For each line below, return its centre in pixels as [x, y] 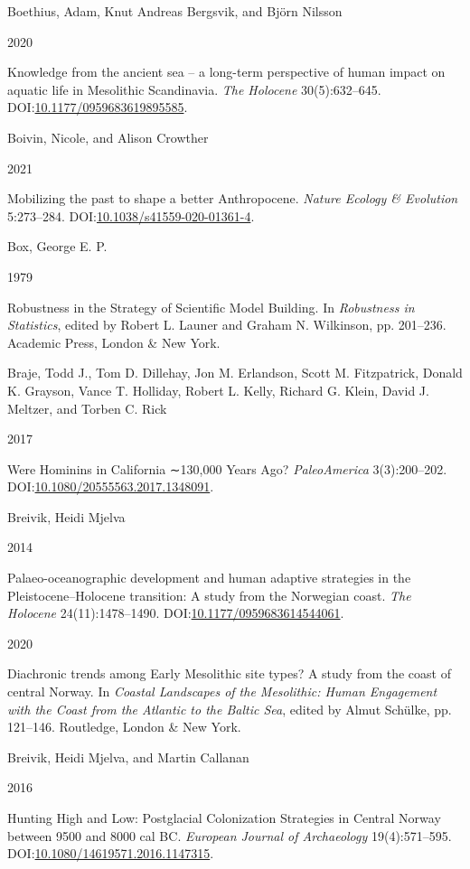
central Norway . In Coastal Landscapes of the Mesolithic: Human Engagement [222, 691]
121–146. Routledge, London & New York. [124, 727]
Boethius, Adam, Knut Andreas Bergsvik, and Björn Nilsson [175, 11]
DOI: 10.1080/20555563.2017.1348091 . [111, 486]
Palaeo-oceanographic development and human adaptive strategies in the [209, 578]
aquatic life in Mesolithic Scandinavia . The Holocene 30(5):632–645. [194, 89]
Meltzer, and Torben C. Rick [87, 408]
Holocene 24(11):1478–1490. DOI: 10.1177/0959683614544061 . [176, 613]
